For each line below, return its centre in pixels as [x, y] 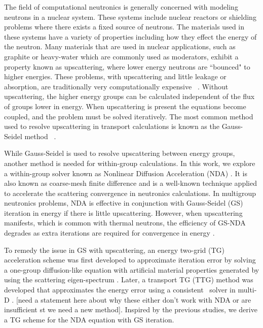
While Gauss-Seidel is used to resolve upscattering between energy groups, [120, 153]
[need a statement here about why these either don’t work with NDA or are [134, 299]
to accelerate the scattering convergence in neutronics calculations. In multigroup [130, 193]
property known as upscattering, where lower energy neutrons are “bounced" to [127, 66]
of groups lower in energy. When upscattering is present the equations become [125, 106]
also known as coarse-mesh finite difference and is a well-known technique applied [130, 183]
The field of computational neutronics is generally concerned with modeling [121, 7]
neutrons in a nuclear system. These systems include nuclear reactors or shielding [130, 17]
